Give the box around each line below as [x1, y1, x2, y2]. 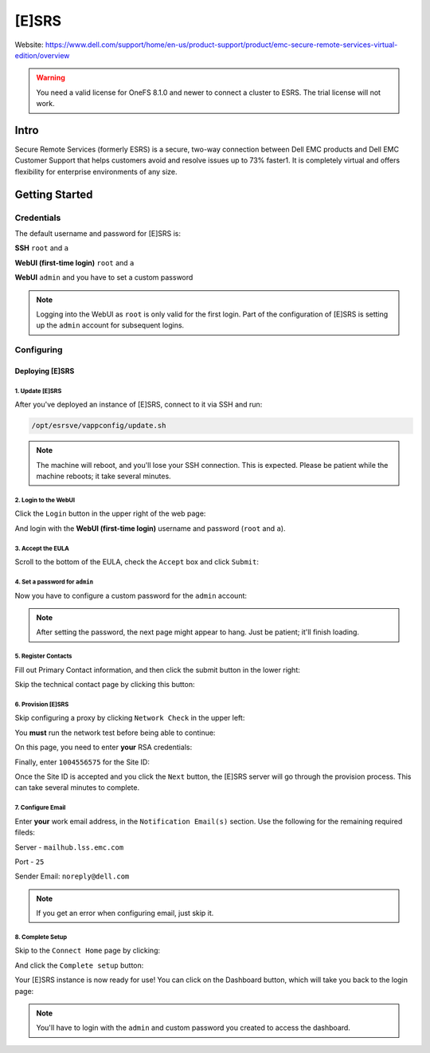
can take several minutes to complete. [14, 783, 140, 792]
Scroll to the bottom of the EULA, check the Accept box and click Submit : [14, 557, 259, 567]
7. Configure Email [14, 804, 66, 812]
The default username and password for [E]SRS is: [14, 228, 182, 238]
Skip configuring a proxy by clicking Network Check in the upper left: [14, 713, 245, 723]
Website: [14, 40, 44, 49]
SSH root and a [14, 243, 69, 253]
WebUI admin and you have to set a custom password [14, 273, 193, 282]
